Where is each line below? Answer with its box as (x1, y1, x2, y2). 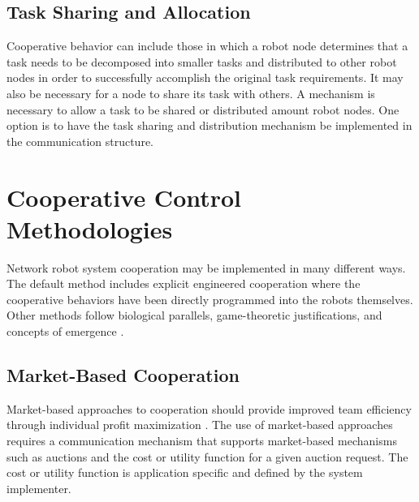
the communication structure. (6, 132, 153, 149)
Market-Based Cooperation (6, 363, 240, 388)
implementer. (6, 479, 71, 496)
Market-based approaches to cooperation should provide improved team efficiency (6, 400, 412, 417)
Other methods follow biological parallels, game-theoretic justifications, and (6, 307, 382, 324)
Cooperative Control (6, 180, 242, 213)
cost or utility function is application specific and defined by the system (6, 464, 363, 481)
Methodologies (6, 212, 173, 245)
